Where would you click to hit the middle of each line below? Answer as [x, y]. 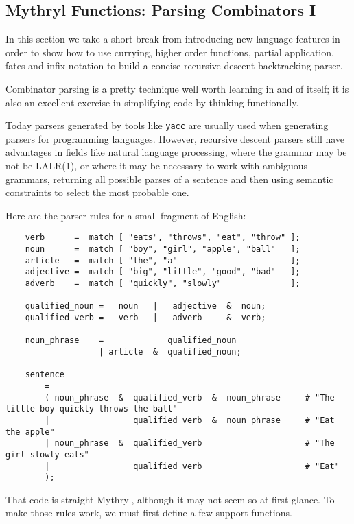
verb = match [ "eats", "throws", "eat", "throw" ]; [163, 238]
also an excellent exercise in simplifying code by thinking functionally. [152, 102]
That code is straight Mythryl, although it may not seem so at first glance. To [170, 499]
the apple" [30, 432]
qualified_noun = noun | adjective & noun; [145, 306]
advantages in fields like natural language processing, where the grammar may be [176, 152]
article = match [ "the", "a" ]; [163, 260]
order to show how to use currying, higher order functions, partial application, [170, 52]
